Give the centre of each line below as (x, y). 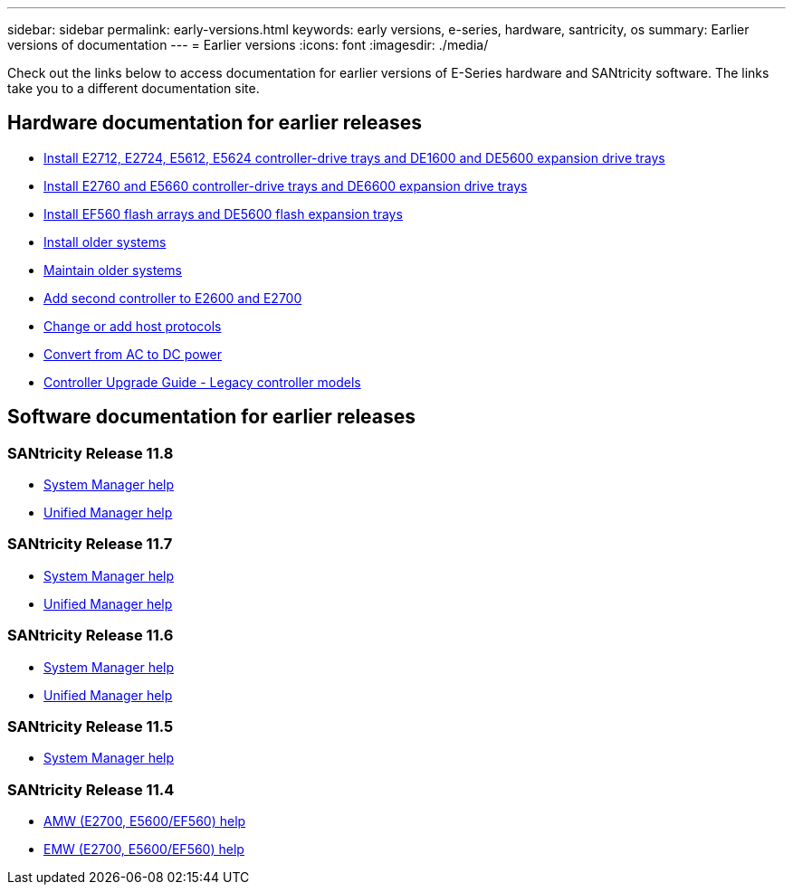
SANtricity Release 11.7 (90, 544)
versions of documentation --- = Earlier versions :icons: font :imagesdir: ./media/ (248, 45)
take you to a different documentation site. (134, 88)
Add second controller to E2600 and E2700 (173, 298)
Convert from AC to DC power (133, 354)
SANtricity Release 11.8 (91, 453)
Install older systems (105, 242)
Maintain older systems (113, 270)
